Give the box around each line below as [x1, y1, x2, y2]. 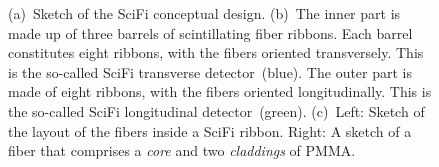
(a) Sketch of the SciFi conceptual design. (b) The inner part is [8, 3, 401, 23]
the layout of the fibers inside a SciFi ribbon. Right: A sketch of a [8, 120, 412, 141]
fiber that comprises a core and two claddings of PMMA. [8, 140, 356, 161]
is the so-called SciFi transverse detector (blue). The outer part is [8, 61, 413, 82]
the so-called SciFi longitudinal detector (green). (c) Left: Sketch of [8, 100, 425, 121]
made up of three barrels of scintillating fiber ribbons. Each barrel [8, 22, 413, 43]
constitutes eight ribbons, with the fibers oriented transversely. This [8, 42, 424, 63]
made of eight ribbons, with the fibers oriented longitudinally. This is [8, 81, 432, 102]
